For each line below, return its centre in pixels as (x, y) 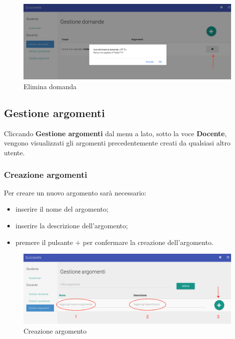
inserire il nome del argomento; (62, 209)
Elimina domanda (50, 86)
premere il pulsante (44, 242)
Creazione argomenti (46, 174)
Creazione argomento (55, 331)
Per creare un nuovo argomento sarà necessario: (75, 192)
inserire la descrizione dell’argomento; (72, 226)
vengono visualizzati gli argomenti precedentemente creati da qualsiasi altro (117, 143)
